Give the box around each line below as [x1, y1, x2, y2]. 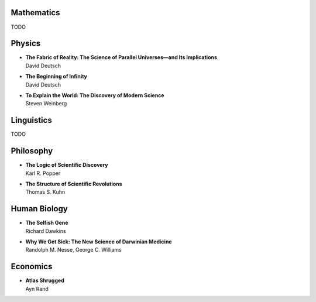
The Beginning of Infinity [25, 73, 88, 80]
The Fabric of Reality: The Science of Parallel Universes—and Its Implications [25, 54, 218, 61]
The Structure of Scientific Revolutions [25, 180, 122, 187]
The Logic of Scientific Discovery [25, 162, 108, 169]
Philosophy [11, 146, 53, 156]
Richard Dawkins [25, 227, 67, 234]
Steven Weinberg [25, 100, 67, 107]
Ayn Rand [25, 285, 49, 292]
